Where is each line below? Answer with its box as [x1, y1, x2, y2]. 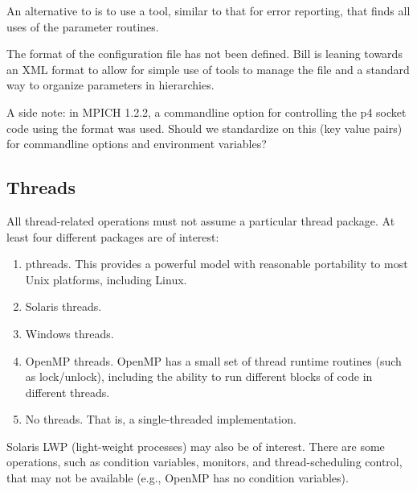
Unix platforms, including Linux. [25, 271, 187, 287]
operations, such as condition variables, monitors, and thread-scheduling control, [6, 453, 403, 470]
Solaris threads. [25, 298, 102, 315]
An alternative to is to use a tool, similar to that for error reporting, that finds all [6, 2, 411, 19]
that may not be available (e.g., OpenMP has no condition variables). [6, 469, 349, 486]
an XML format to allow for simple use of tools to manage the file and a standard [6, 60, 410, 77]
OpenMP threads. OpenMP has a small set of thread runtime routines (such [25, 352, 402, 369]
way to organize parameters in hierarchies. [6, 76, 215, 93]
